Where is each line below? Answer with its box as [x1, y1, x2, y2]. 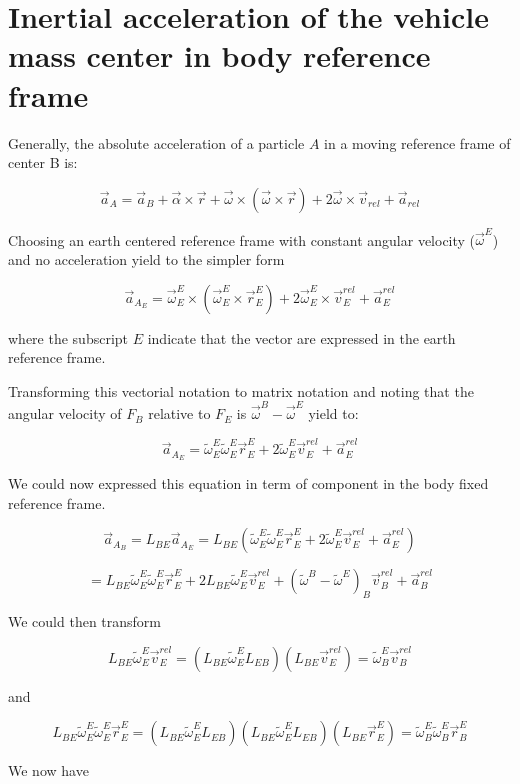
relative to [148, 403, 211, 424]
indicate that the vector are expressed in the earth [147, 327, 456, 348]
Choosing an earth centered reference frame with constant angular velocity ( [8, 229, 476, 250]
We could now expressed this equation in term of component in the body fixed [8, 473, 489, 494]
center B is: [8, 152, 78, 173]
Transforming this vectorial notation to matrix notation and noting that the [8, 380, 474, 401]
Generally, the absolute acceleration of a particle [8, 132, 305, 153]
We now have [8, 760, 89, 781]
